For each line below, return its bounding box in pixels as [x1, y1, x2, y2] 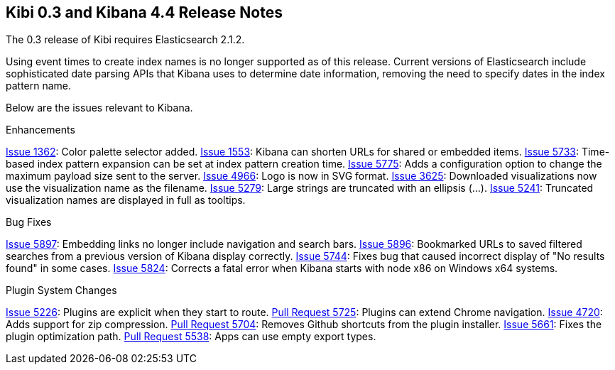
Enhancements [6, 124, 75, 136]
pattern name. [6, 80, 72, 92]
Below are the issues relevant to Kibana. [6, 102, 193, 114]
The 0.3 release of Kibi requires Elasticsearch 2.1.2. [6, 33, 245, 46]
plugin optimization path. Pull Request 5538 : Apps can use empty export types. [6, 330, 376, 343]
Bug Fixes [6, 216, 52, 229]
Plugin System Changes [6, 284, 117, 297]
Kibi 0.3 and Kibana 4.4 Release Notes [6, 4, 283, 21]
